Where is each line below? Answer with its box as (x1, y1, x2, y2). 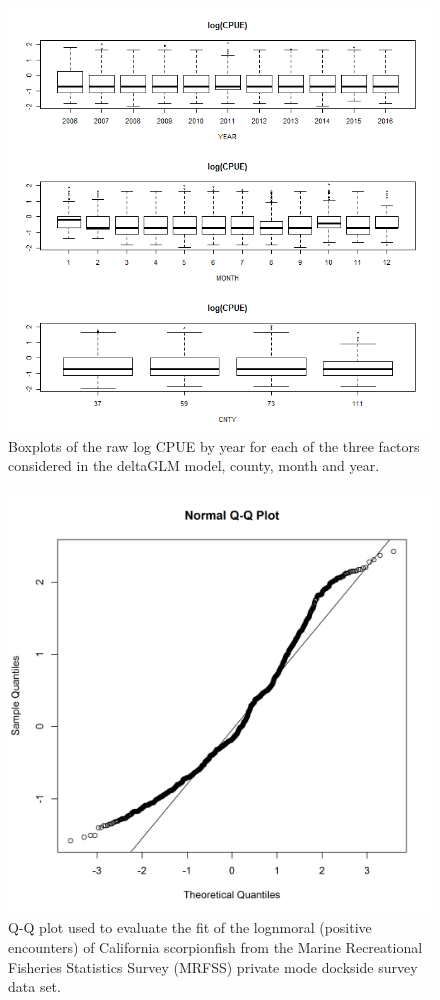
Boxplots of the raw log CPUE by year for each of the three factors (8, 435, 420, 456)
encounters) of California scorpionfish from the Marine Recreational (8, 936, 423, 957)
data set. (8, 976, 61, 997)
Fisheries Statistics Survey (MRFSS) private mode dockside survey (8, 956, 418, 977)
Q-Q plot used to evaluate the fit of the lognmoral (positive (8, 917, 372, 938)
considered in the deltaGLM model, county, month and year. (8, 455, 380, 476)
